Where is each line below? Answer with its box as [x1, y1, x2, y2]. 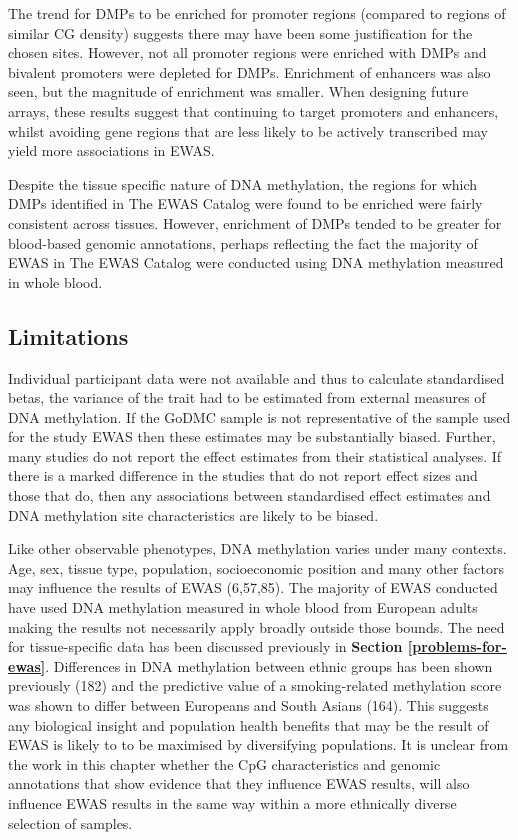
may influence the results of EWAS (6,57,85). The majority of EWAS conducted [8, 577, 498, 598]
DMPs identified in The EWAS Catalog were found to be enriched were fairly [8, 193, 483, 214]
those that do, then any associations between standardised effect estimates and [8, 485, 491, 506]
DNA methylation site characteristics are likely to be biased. [8, 504, 379, 525]
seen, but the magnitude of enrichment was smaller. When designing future [8, 81, 469, 102]
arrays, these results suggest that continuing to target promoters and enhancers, [8, 100, 499, 121]
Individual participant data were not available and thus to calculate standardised [8, 367, 505, 388]
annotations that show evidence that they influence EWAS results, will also [8, 773, 470, 794]
